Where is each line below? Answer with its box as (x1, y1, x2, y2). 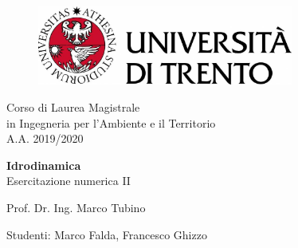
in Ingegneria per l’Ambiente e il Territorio (6, 114, 216, 131)
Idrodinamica (6, 156, 81, 173)
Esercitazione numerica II (6, 172, 131, 189)
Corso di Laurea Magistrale (6, 99, 140, 116)
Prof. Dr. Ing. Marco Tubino (6, 199, 146, 215)
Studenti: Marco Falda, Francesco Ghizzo (6, 226, 207, 242)
